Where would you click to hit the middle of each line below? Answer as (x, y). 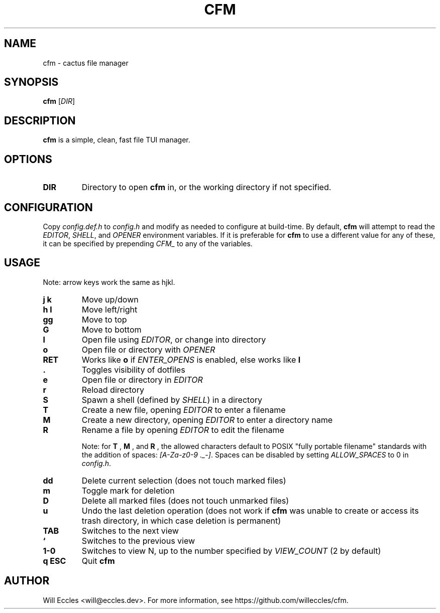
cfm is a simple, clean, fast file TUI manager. (117, 140)
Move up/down (110, 299)
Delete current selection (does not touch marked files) (184, 480)
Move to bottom (112, 329)
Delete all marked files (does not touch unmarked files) (185, 500)
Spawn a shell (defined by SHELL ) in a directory (172, 400)
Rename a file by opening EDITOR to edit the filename (183, 430)
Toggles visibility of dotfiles (133, 369)
